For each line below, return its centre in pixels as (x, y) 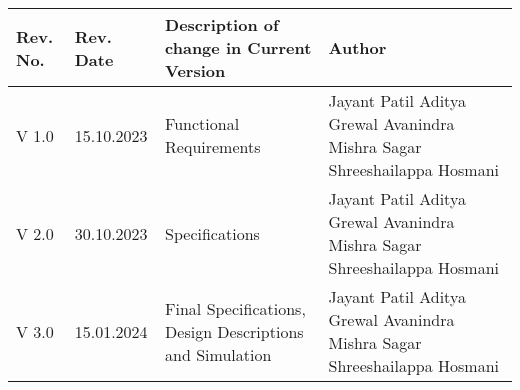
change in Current (238, 47)
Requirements (213, 146)
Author (357, 47)
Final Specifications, (235, 308)
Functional (202, 123)
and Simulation (218, 354)
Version (195, 70)
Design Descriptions (234, 331)
